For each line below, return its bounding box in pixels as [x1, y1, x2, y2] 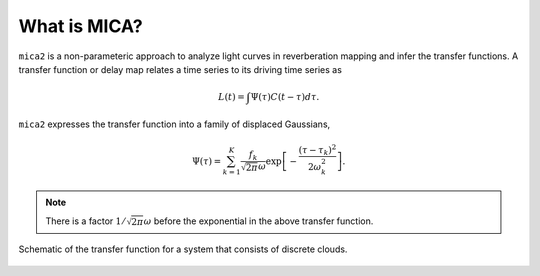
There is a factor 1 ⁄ [45, 215, 125, 227]
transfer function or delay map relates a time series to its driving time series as [18, 63, 342, 75]
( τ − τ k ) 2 [298, 142, 337, 158]
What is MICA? [18, 15, 144, 37]
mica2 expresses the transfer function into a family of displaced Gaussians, [18, 118, 331, 130]
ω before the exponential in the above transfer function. [143, 215, 374, 227]
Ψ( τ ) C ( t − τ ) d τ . [250, 91, 320, 102]
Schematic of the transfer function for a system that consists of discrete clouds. [18, 243, 348, 255]
